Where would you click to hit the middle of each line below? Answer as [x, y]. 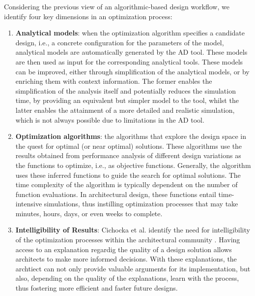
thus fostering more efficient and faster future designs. [97, 288]
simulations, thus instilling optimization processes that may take [141, 204]
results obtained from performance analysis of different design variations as [128, 155]
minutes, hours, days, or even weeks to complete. [89, 213]
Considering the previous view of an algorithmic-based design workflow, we [117, 6]
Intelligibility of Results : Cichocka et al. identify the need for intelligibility [133, 230]
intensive [29, 204]
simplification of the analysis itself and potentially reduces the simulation [126, 90]
